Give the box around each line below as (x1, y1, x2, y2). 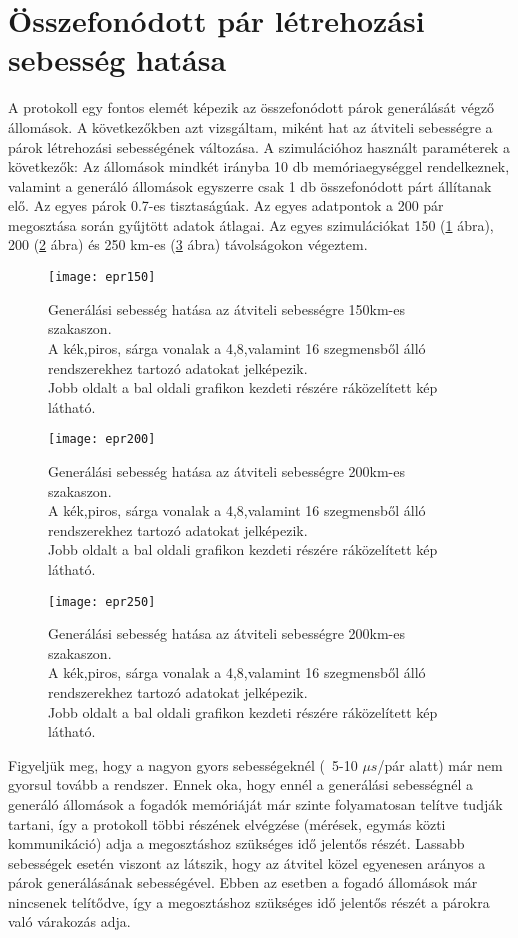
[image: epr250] (48, 594, 156, 609)
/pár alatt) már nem (377, 754, 503, 775)
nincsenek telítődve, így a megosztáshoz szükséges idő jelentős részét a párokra (8, 891, 490, 912)
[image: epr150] (48, 270, 156, 285)
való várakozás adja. (8, 911, 131, 932)
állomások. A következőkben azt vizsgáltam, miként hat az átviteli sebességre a (8, 116, 493, 137)
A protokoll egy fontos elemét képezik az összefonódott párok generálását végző (8, 97, 495, 118)
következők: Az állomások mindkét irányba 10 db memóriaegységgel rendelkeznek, (8, 156, 510, 177)
